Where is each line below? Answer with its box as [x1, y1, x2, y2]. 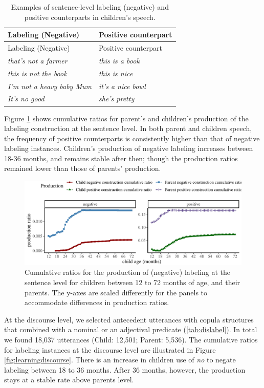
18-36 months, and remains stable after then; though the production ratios [4, 153, 238, 163]
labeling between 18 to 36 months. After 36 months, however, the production [4, 364, 246, 375]
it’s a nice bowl [98, 80, 146, 91]
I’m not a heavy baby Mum [8, 80, 92, 91]
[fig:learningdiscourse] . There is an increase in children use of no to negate [4, 354, 236, 365]
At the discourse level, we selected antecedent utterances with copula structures [4, 314, 254, 325]
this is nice [98, 68, 133, 78]
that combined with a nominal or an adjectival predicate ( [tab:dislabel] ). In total [4, 324, 257, 335]
